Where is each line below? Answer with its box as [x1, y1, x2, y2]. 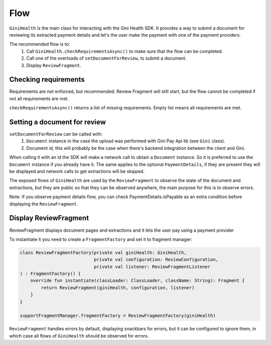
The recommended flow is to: [9, 41, 70, 47]
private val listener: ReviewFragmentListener [93, 264, 211, 269]
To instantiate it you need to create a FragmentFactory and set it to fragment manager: [9, 236, 193, 242]
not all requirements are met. [9, 95, 69, 101]
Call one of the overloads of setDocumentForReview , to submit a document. [26, 55, 187, 61]
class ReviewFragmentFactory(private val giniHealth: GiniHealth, [20, 250, 187, 255]
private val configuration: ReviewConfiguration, [93, 257, 218, 263]
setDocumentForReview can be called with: [9, 131, 103, 137]
